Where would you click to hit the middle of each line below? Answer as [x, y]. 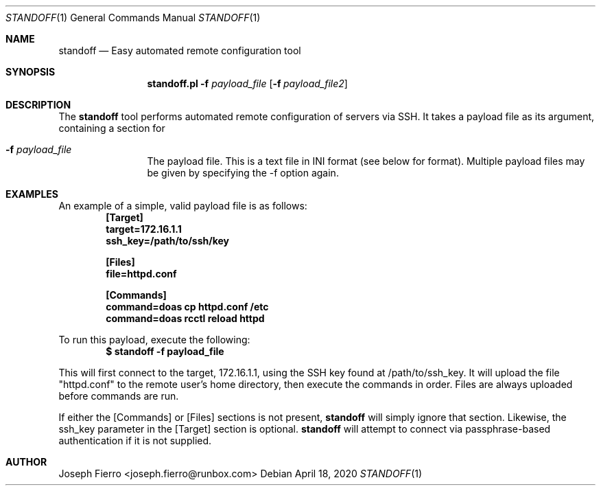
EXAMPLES [32, 194]
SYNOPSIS [31, 72]
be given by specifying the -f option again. [243, 173]
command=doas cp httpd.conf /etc [187, 307]
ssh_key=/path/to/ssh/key [167, 241]
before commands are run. [119, 396]
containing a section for [112, 128]
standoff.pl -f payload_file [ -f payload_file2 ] [247, 83]
